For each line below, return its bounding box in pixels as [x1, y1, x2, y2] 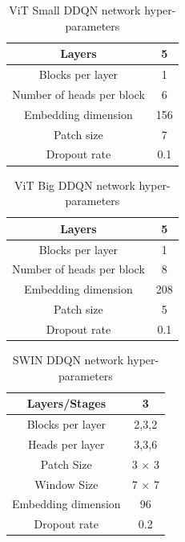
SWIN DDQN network [12, 351, 124, 367]
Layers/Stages [26, 395, 106, 412]
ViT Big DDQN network [14, 176, 135, 193]
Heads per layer [28, 435, 105, 452]
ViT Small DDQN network [9, 2, 141, 18]
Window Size [34, 475, 99, 492]
